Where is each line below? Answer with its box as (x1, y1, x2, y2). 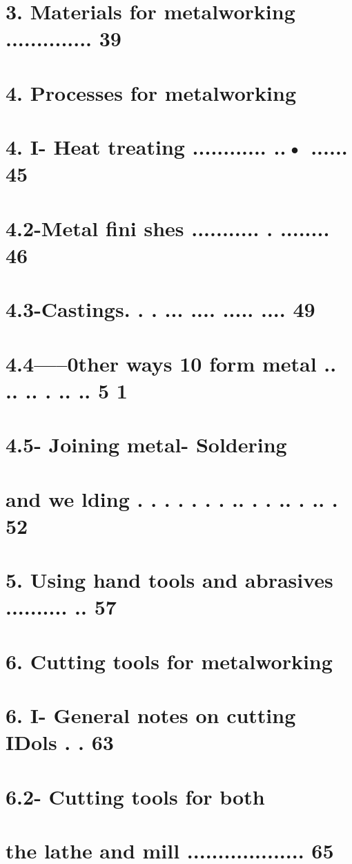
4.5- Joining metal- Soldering (6, 430, 287, 459)
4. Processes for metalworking (6, 78, 296, 106)
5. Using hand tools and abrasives (6, 566, 333, 594)
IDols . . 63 (6, 728, 114, 756)
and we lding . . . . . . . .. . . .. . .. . (6, 484, 338, 512)
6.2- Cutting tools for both (6, 782, 265, 810)
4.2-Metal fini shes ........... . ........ (6, 213, 330, 242)
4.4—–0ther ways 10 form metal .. (6, 349, 337, 377)
